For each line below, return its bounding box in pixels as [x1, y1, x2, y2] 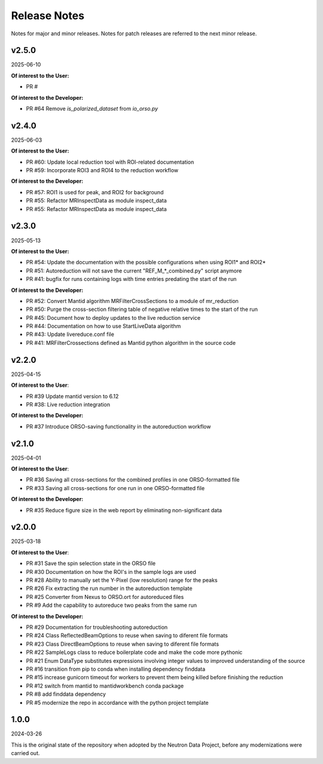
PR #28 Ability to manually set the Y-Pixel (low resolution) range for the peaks [26, 577, 218, 584]
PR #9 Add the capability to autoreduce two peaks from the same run [26, 601, 197, 609]
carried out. [11, 750, 40, 757]
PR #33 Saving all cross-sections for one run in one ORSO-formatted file [26, 484, 205, 491]
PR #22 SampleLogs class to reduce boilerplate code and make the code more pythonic [26, 649, 243, 656]
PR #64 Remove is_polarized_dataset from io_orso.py [26, 105, 159, 112]
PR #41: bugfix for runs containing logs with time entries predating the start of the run [26, 276, 237, 283]
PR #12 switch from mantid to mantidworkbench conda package [26, 682, 184, 689]
